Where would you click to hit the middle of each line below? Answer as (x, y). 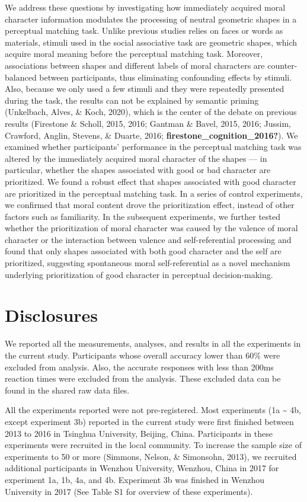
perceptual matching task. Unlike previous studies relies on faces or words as (144, 31)
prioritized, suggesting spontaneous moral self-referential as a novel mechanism (148, 263)
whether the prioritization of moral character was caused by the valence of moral (151, 228)
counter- (282, 65)
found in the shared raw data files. (67, 390)
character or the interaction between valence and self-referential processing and (148, 239)
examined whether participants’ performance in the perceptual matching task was (153, 147)
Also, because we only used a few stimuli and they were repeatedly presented (145, 89)
